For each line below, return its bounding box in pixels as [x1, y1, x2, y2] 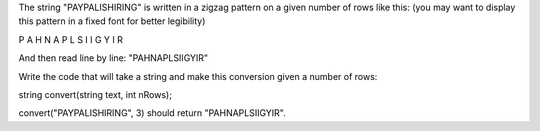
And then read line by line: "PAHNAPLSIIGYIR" [18, 52, 209, 64]
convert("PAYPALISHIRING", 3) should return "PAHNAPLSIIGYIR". [18, 107, 287, 119]
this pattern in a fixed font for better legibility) [18, 15, 206, 27]
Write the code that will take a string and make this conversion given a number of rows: [18, 70, 378, 82]
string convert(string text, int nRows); [18, 88, 172, 100]
